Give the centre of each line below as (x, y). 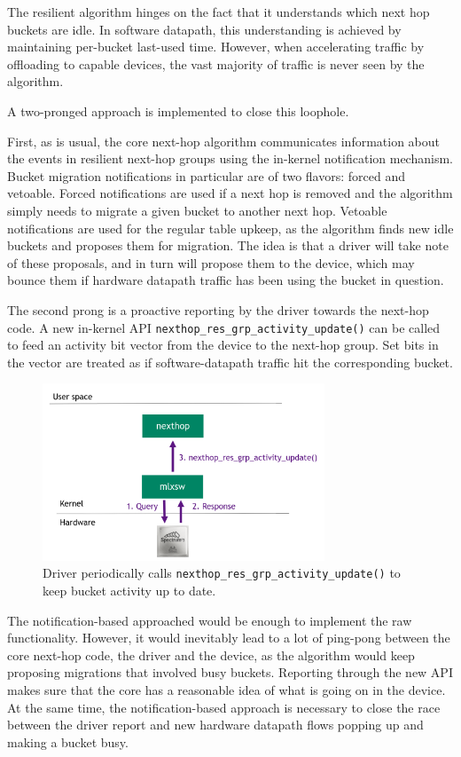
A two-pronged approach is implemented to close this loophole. (178, 110)
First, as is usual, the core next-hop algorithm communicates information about (224, 141)
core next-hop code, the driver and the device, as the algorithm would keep (211, 654)
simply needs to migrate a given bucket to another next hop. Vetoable (197, 210)
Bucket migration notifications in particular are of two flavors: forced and (206, 175)
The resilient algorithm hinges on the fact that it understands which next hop (219, 12)
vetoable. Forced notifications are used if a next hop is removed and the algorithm (230, 193)
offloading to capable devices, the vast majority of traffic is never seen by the (216, 63)
